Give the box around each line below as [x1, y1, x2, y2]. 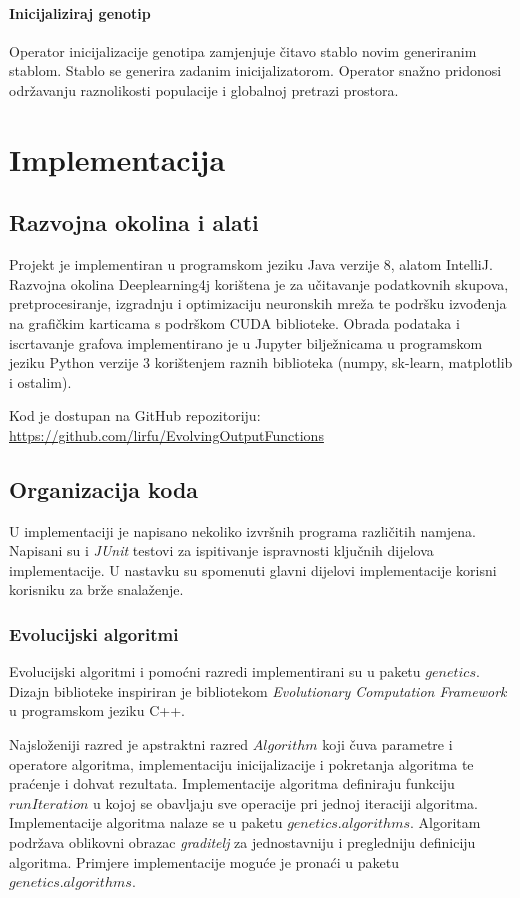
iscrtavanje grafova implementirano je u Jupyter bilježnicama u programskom [9, 332, 483, 353]
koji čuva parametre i [322, 734, 453, 755]
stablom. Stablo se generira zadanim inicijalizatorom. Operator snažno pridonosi [9, 60, 502, 81]
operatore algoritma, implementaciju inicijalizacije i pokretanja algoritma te [9, 753, 474, 774]
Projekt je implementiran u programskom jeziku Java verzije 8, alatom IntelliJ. [9, 254, 493, 275]
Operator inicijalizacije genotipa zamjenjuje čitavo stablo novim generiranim [9, 40, 477, 61]
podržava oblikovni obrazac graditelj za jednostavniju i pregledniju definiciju [9, 832, 476, 853]
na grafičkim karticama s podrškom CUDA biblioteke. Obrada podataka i [9, 312, 460, 333]
